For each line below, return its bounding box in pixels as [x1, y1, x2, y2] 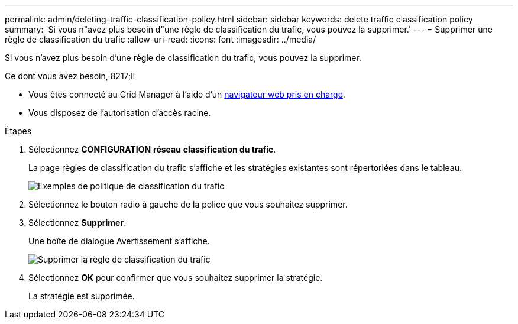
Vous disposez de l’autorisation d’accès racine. [28, 108, 211, 118]
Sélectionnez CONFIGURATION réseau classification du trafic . [28, 144, 276, 154]
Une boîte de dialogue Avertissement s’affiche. [28, 236, 210, 246]
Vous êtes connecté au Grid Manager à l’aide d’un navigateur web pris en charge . [28, 89, 345, 99]
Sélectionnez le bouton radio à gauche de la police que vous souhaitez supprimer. [28, 199, 348, 209]
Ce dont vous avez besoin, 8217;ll [5, 71, 135, 81]
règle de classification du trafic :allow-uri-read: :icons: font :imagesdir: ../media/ [5, 34, 316, 44]
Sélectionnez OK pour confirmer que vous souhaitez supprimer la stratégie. [28, 273, 323, 283]
